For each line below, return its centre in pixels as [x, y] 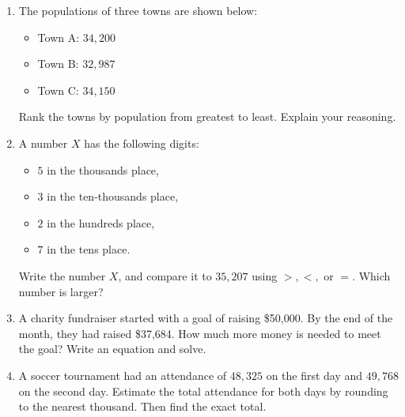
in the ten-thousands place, [113, 196]
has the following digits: [142, 143]
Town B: [58, 64]
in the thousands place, [103, 169]
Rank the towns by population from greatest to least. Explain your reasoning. [207, 116]
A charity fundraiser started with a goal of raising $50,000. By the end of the [206, 318]
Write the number [62, 275]
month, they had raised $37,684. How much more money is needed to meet [200, 333]
